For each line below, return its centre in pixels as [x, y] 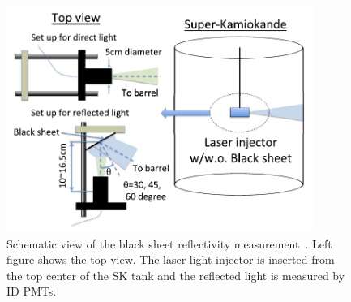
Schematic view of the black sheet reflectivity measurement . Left [169, 243]
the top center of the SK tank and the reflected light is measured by [176, 275]
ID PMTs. [32, 291]
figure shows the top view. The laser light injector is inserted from [171, 259]
